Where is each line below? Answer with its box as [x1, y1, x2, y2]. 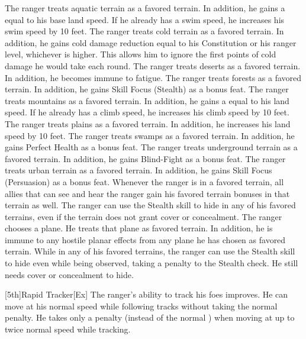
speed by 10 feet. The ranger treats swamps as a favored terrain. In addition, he [5, 129, 295, 141]
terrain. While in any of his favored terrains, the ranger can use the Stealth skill [5, 245, 295, 257]
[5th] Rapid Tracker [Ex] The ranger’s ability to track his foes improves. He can [5, 288, 288, 301]
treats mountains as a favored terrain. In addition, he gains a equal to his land [5, 94, 289, 106]
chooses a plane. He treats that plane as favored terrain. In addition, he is [5, 222, 273, 234]
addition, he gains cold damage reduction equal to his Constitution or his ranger [5, 36, 297, 49]
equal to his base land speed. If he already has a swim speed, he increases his [5, 13, 285, 25]
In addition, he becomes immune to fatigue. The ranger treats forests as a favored [5, 71, 302, 83]
